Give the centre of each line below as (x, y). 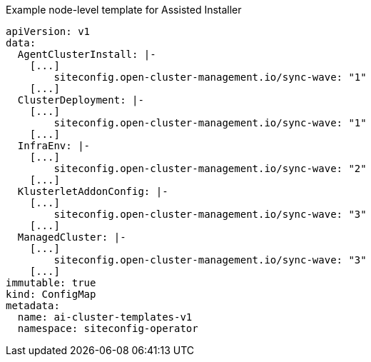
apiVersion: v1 (48, 31)
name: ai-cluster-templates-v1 (105, 317)
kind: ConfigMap (51, 294)
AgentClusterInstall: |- (87, 54)
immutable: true (51, 283)
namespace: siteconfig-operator (108, 328)
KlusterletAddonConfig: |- (93, 191)
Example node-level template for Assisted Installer (124, 10)
